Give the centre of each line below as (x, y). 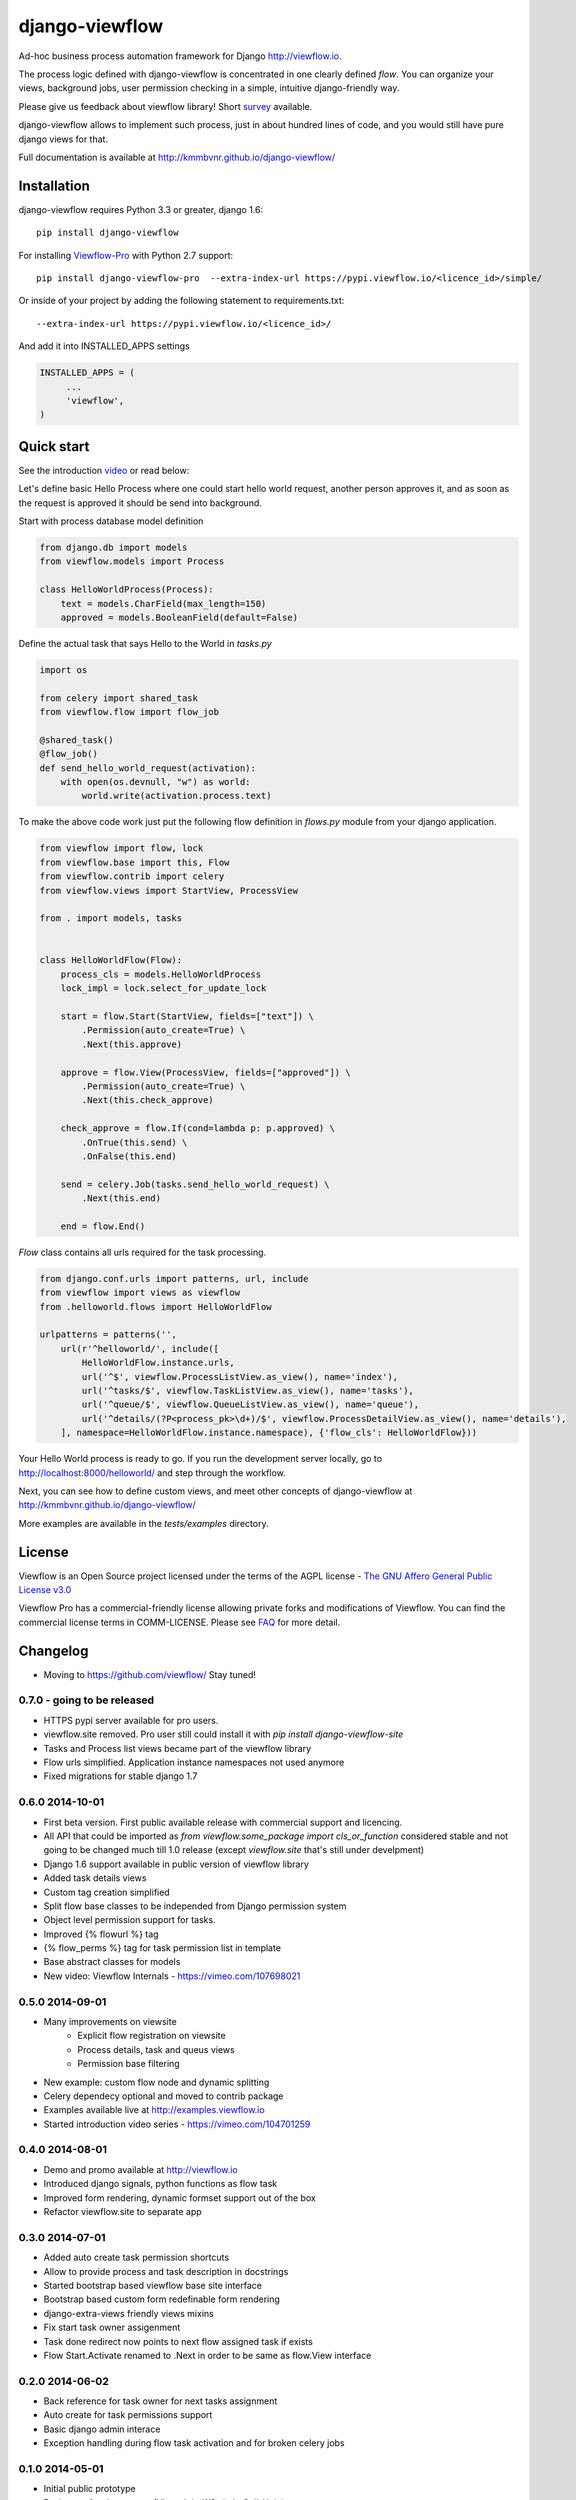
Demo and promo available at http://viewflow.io (141, 2169)
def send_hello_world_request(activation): (148, 768)
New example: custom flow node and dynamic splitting (156, 2082)
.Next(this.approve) (132, 1044)
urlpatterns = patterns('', (108, 1334)
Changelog (53, 1650)
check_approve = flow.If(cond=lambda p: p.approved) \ (197, 1128)
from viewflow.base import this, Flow (134, 862)
